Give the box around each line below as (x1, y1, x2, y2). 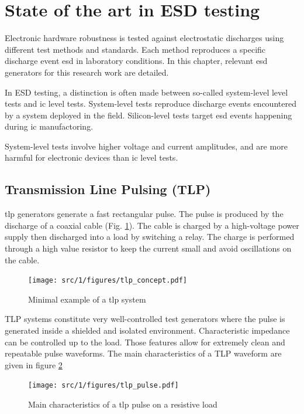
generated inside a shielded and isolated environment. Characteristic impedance (5, 324, 290, 337)
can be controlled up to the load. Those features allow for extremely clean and (5, 335, 285, 348)
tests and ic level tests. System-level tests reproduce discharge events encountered (5, 97, 296, 110)
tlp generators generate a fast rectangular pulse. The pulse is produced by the (5, 208, 284, 220)
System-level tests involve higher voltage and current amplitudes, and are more (5, 140, 288, 152)
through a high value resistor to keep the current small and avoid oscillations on (5, 242, 292, 254)
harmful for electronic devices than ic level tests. (5, 151, 178, 164)
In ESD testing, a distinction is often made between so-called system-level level (5, 86, 288, 98)
